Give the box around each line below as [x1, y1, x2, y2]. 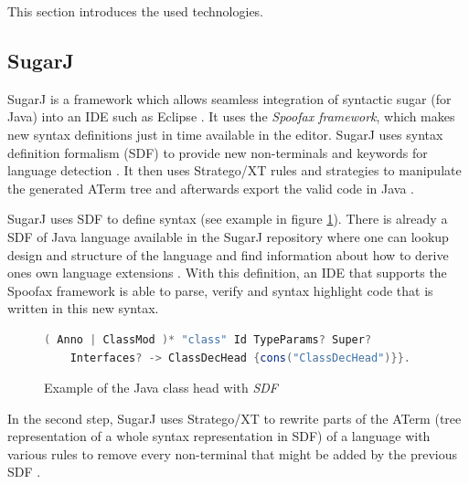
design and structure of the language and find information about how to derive [7, 245, 449, 264]
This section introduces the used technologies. [7, 2, 264, 20]
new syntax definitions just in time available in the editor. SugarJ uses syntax [7, 124, 443, 143]
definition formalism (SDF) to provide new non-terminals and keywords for [7, 142, 428, 162]
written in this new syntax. [7, 299, 159, 318]
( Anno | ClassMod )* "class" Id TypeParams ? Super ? [44, 332, 372, 346]
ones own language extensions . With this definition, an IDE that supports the [7, 263, 447, 282]
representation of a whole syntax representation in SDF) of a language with [7, 426, 431, 446]
